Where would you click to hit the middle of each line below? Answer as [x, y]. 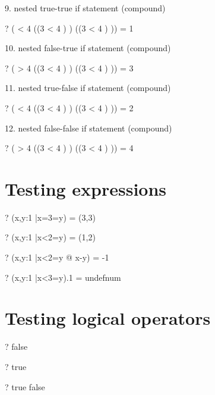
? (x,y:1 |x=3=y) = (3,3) [50, 217]
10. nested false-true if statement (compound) [88, 48]
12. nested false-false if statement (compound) [88, 128]
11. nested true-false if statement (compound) [88, 88]
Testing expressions [86, 188]
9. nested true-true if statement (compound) [85, 8]
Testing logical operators [108, 318]
